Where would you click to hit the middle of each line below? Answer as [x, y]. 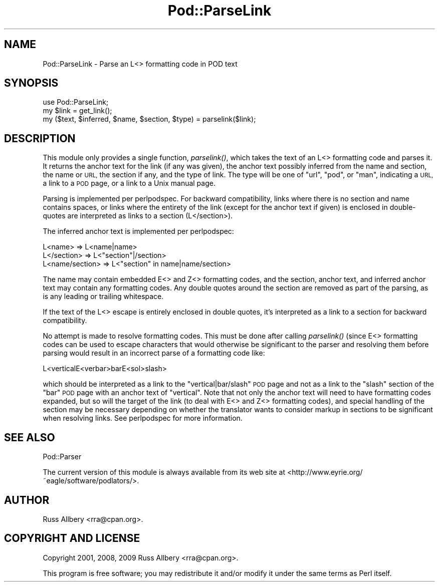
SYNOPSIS [31, 83]
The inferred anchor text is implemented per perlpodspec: [138, 231]
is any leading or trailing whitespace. [103, 297]
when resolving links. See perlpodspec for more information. [143, 418]
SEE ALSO [30, 437]
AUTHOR [27, 500]
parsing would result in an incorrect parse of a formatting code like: [154, 353]
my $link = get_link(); [77, 111]
